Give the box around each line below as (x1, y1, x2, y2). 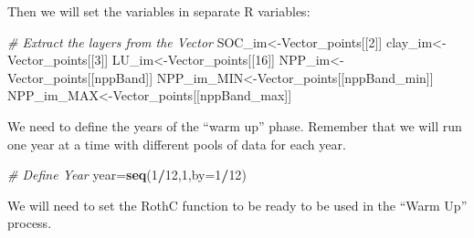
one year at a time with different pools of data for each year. (7, 134, 346, 153)
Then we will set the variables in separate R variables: (7, 2, 311, 20)
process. (7, 213, 52, 233)
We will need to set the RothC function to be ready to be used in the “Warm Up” (7, 195, 468, 214)
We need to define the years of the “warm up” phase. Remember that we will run (7, 116, 462, 135)
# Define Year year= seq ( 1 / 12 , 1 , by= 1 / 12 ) (7, 165, 247, 184)
